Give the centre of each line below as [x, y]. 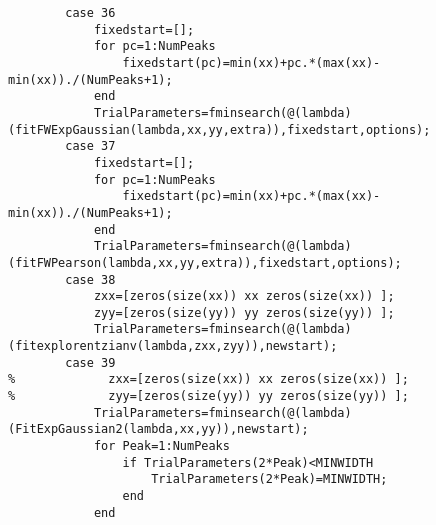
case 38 [90, 279]
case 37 [90, 146]
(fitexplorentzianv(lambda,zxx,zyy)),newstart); [173, 346]
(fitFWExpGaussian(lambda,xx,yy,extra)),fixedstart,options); [219, 129]
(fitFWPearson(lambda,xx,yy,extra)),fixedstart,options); [205, 262]
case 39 [90, 362]
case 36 [90, 13]
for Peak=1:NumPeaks [161, 446]
